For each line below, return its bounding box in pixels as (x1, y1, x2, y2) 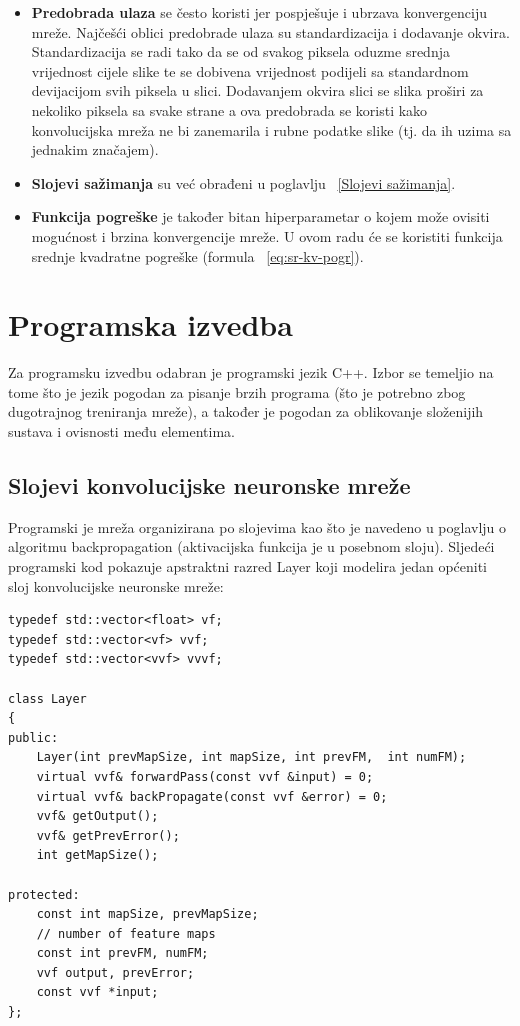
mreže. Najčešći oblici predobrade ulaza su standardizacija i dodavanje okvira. (31, 21, 510, 42)
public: (8, 730, 59, 745)
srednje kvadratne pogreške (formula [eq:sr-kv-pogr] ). (31, 245, 364, 266)
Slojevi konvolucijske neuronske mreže (8, 470, 411, 501)
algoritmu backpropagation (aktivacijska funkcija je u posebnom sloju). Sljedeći (8, 536, 495, 557)
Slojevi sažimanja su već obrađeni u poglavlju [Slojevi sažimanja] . (31, 172, 456, 193)
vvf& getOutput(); (36, 809, 159, 824)
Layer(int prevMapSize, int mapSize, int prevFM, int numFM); (36, 750, 467, 765)
